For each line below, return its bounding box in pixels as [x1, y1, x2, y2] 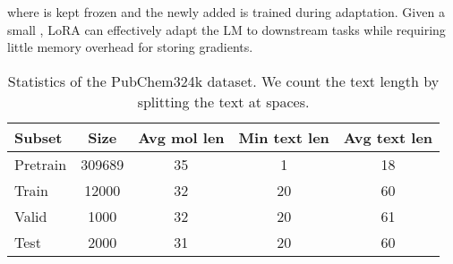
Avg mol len [138, 126, 225, 148]
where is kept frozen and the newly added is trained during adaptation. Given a [7, 3, 445, 21]
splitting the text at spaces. [137, 90, 310, 112]
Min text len [238, 126, 329, 148]
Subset [14, 126, 63, 148]
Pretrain [14, 153, 67, 175]
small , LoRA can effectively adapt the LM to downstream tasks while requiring [7, 20, 446, 38]
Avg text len [343, 126, 433, 148]
